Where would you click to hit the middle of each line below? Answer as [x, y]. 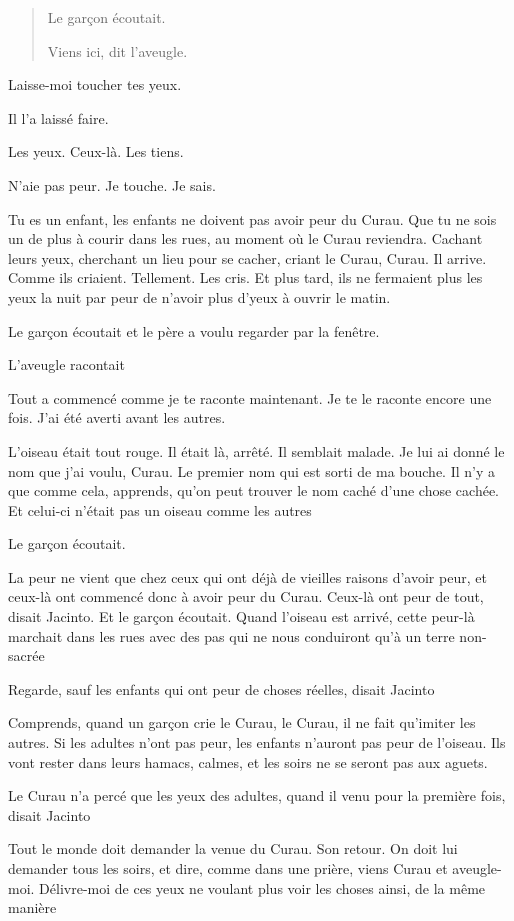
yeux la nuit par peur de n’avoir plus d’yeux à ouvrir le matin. [199, 296]
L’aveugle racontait [66, 364]
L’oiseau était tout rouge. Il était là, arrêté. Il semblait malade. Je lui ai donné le [256, 450]
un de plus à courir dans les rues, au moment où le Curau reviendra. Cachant [245, 238]
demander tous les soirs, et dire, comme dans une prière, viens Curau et [228, 868]
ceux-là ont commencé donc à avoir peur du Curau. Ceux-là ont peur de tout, [246, 596]
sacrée [26, 655]
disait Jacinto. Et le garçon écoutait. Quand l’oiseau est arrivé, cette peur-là [241, 616]
